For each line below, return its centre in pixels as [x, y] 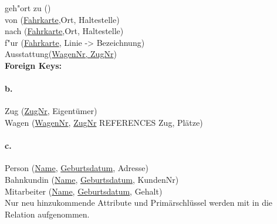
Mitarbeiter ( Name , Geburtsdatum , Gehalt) [84, 191]
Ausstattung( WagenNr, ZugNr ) [61, 54]
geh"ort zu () [28, 8]
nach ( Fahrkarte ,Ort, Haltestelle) [64, 31]
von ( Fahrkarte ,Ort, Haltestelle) [62, 19]
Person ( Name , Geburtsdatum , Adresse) [77, 168]
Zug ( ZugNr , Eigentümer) [51, 111]
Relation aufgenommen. [47, 214]
